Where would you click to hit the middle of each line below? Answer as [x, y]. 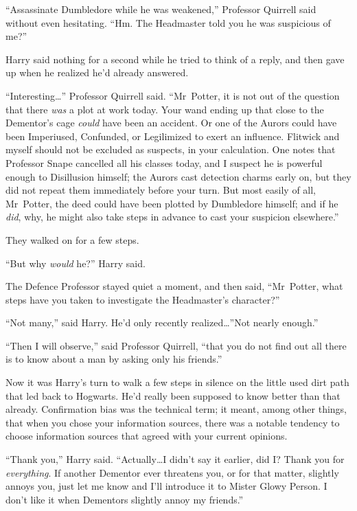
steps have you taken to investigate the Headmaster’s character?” [143, 299]
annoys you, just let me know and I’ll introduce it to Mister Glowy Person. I [166, 486]
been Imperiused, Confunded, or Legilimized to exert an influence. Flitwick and [173, 136]
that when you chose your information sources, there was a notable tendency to [173, 422]
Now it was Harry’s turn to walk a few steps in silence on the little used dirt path [177, 382]
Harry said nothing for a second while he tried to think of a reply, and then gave [175, 59]
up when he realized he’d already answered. [97, 72]
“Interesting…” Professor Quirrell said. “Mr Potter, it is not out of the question [173, 95]
